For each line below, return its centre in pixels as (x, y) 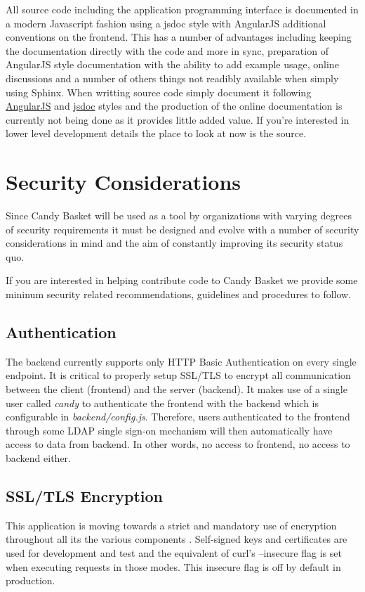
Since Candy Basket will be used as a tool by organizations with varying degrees (179, 215)
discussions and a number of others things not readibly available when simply (172, 78)
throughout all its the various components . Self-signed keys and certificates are (177, 539)
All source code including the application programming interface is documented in (182, 9)
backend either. (38, 457)
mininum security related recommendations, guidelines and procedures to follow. (179, 294)
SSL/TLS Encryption (84, 495)
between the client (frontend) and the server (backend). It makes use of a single (177, 389)
